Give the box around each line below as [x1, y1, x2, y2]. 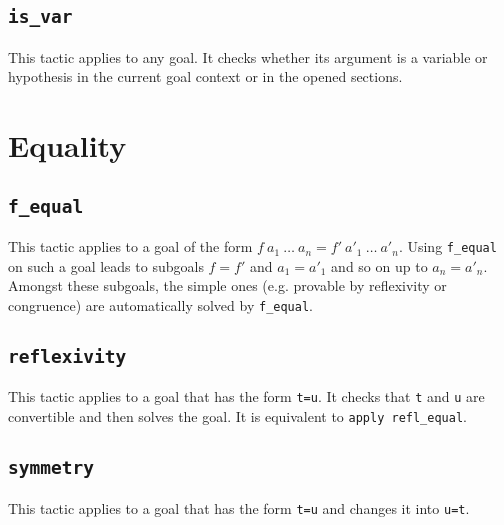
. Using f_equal [398, 236, 497, 257]
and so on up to [331, 255, 428, 276]
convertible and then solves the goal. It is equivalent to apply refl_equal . [8, 406, 467, 427]
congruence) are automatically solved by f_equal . [8, 294, 314, 315]
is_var [8, 6, 73, 28]
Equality [8, 125, 127, 166]
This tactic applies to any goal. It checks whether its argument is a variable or [8, 46, 488, 67]
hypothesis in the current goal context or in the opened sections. [8, 66, 403, 87]
